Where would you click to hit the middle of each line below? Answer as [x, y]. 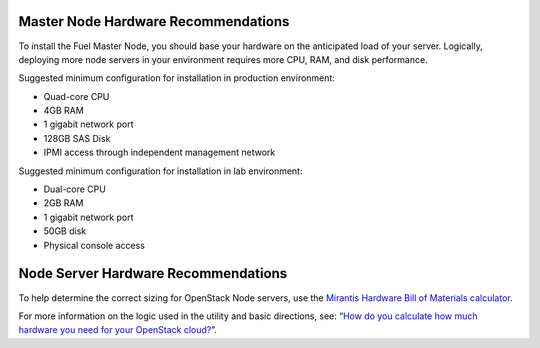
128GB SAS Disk [77, 138]
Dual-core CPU [75, 189]
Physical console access [94, 245]
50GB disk [65, 231]
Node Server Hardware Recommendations [153, 273]
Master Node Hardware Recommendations [154, 21]
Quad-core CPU [76, 96]
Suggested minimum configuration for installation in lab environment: [160, 171]
